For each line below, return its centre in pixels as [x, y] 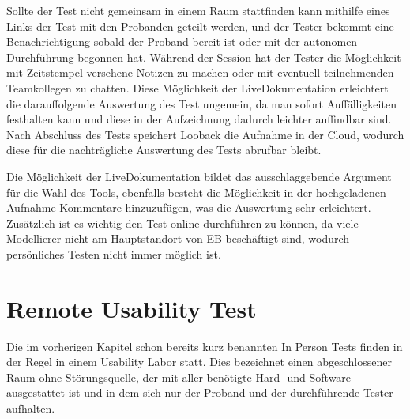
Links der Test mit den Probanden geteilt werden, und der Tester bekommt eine [200, 26]
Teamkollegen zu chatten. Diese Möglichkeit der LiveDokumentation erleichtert [197, 87]
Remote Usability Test [132, 308]
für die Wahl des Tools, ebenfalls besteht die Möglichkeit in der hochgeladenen [196, 192]
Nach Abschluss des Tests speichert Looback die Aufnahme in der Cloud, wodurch [205, 134]
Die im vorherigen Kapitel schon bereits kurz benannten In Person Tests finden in [205, 346]
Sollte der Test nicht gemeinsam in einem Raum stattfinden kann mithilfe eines [198, 10]
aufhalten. [31, 408]
